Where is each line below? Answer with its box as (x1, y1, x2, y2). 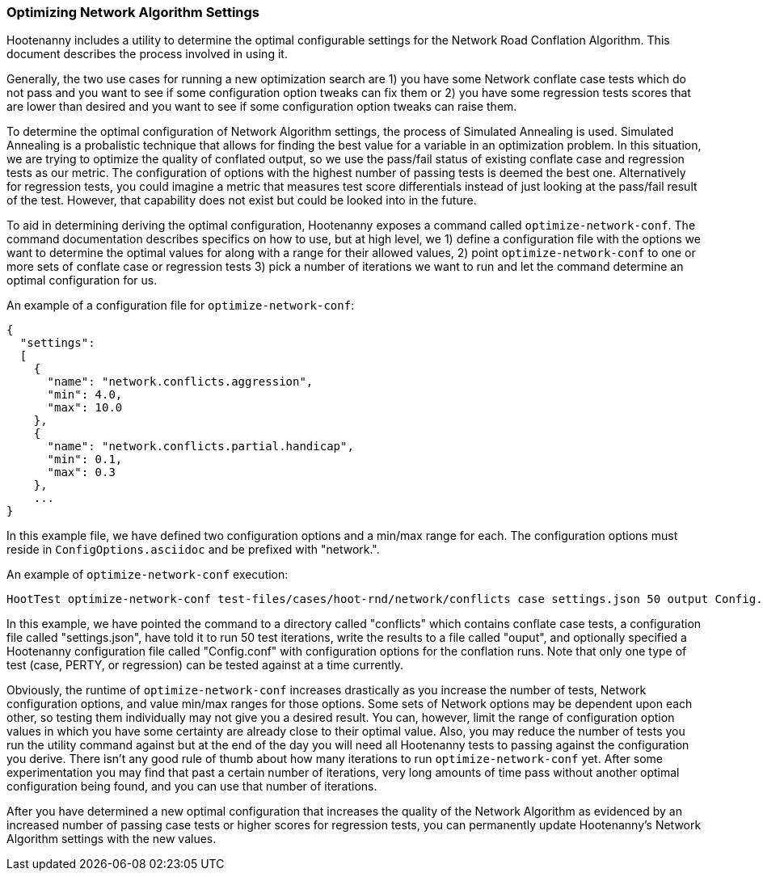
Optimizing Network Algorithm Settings (6, 4, 260, 20)
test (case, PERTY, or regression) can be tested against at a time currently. (6, 658, 404, 673)
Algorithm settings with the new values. (6, 832, 217, 846)
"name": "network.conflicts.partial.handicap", (47, 440, 354, 453)
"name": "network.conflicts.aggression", (47, 375, 314, 389)
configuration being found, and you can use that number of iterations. (6, 779, 377, 794)
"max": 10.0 (47, 401, 123, 415)
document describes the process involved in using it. (6, 47, 288, 61)
